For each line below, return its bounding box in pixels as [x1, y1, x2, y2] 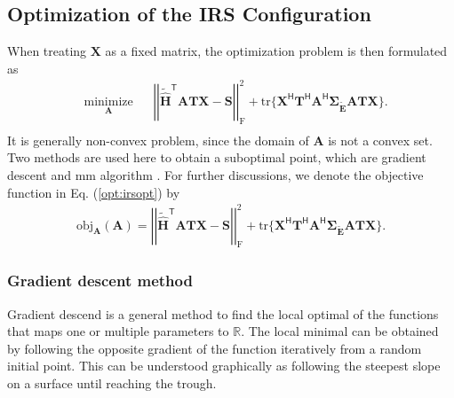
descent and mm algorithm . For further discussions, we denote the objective [7, 165, 424, 183]
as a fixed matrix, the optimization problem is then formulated [105, 42, 448, 60]
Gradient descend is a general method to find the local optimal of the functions [7, 304, 439, 323]
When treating [7, 42, 87, 60]
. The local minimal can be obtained [241, 322, 439, 340]
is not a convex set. [328, 130, 433, 149]
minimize [84, 95, 133, 108]
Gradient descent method [7, 269, 193, 292]
